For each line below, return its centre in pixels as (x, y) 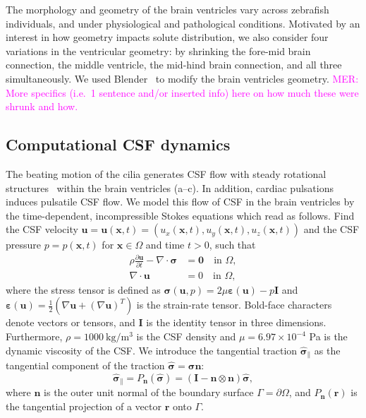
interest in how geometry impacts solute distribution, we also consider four (167, 37)
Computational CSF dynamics (118, 144)
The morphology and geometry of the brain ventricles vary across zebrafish (167, 9)
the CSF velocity (42, 229)
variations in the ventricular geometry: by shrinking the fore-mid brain (158, 50)
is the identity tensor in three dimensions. (236, 322)
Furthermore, (34, 336)
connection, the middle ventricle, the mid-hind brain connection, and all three (174, 65)
